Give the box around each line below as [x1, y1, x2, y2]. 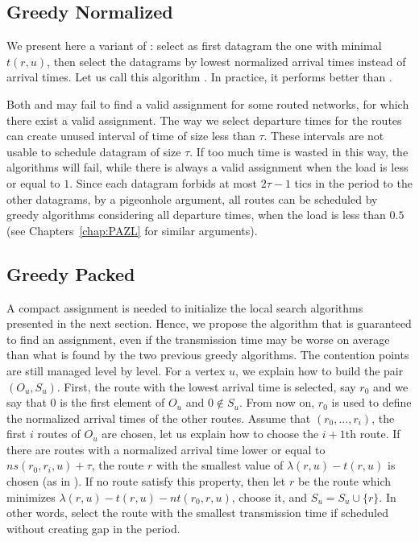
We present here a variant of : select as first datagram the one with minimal [6, 37, 382, 54]
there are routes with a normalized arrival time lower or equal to [6, 441, 326, 457]
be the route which [297, 473, 392, 490]
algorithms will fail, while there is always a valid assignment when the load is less [6, 159, 409, 176]
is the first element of [60, 394, 165, 411]
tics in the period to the [294, 174, 413, 191]
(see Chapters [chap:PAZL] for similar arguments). [6, 221, 258, 238]
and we [373, 378, 409, 395]
